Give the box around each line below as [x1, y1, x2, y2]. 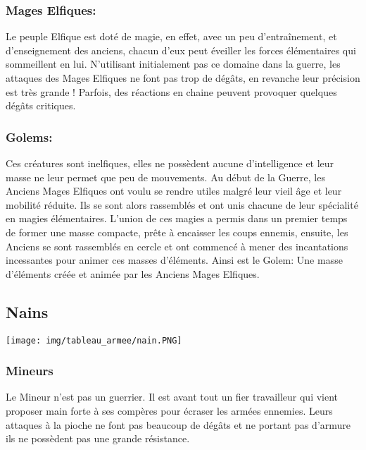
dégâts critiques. [6, 98, 76, 113]
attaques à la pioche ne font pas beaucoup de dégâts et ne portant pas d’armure [6, 417, 351, 432]
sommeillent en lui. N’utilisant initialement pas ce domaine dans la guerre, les [6, 56, 341, 71]
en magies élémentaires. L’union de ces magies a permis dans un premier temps [6, 211, 348, 226]
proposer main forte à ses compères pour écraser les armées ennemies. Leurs [6, 403, 333, 418]
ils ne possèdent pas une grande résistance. [6, 431, 190, 446]
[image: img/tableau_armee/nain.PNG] [6, 335, 182, 346]
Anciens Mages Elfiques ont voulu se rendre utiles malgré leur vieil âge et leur [6, 183, 342, 198]
